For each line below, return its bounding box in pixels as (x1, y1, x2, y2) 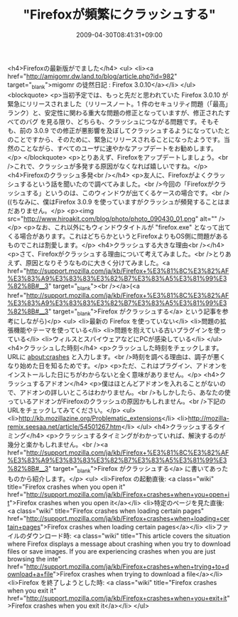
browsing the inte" (7, 555, 62, 564)
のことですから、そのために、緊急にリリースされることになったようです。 (7, 135, 225, 143)
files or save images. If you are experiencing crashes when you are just (7, 547, 216, 556)
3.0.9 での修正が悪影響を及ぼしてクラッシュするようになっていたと (33, 126, 231, 135)
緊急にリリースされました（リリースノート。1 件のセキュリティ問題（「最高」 (7, 99, 229, 108)
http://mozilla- (188, 414, 229, 422)
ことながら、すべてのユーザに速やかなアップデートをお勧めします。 (19, 144, 218, 152)
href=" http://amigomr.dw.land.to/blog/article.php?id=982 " (7, 72, 178, 81)
